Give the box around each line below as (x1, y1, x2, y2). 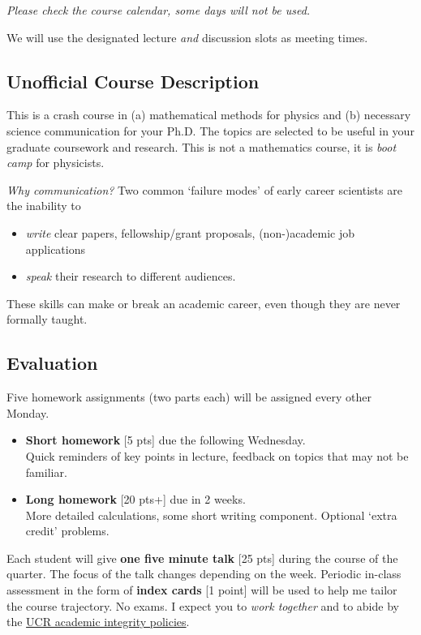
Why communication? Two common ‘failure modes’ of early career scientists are (6, 181, 402, 198)
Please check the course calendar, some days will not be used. (6, 2, 311, 18)
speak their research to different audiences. (25, 268, 236, 285)
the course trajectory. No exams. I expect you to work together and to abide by (6, 597, 399, 614)
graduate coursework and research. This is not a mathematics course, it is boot (6, 138, 397, 155)
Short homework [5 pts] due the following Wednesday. (25, 431, 306, 448)
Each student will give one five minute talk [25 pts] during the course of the (6, 549, 398, 566)
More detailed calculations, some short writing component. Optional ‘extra (25, 506, 397, 523)
